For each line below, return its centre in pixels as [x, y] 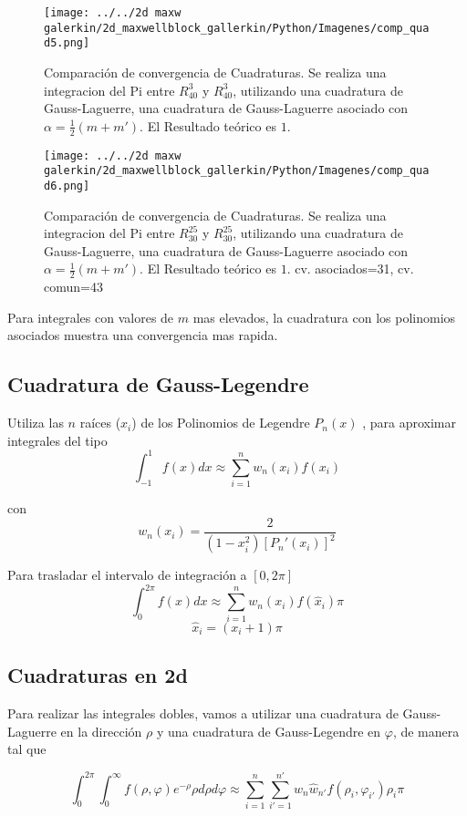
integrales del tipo [57, 440]
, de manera [426, 731]
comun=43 [73, 287]
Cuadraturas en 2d [98, 675]
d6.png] [67, 186]
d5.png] [67, 43]
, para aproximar [409, 423]
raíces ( [100, 423]
